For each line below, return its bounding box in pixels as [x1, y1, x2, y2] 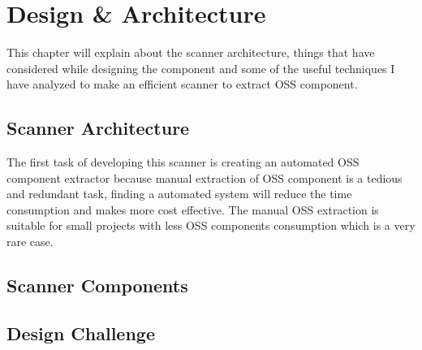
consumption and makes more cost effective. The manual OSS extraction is [6, 201, 379, 218]
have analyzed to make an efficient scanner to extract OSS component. [6, 76, 358, 93]
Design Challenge [6, 320, 155, 345]
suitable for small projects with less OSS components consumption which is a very [6, 217, 416, 234]
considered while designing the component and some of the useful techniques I [6, 59, 395, 76]
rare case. [6, 233, 54, 250]
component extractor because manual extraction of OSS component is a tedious [6, 169, 403, 186]
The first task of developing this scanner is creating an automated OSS [6, 153, 360, 171]
